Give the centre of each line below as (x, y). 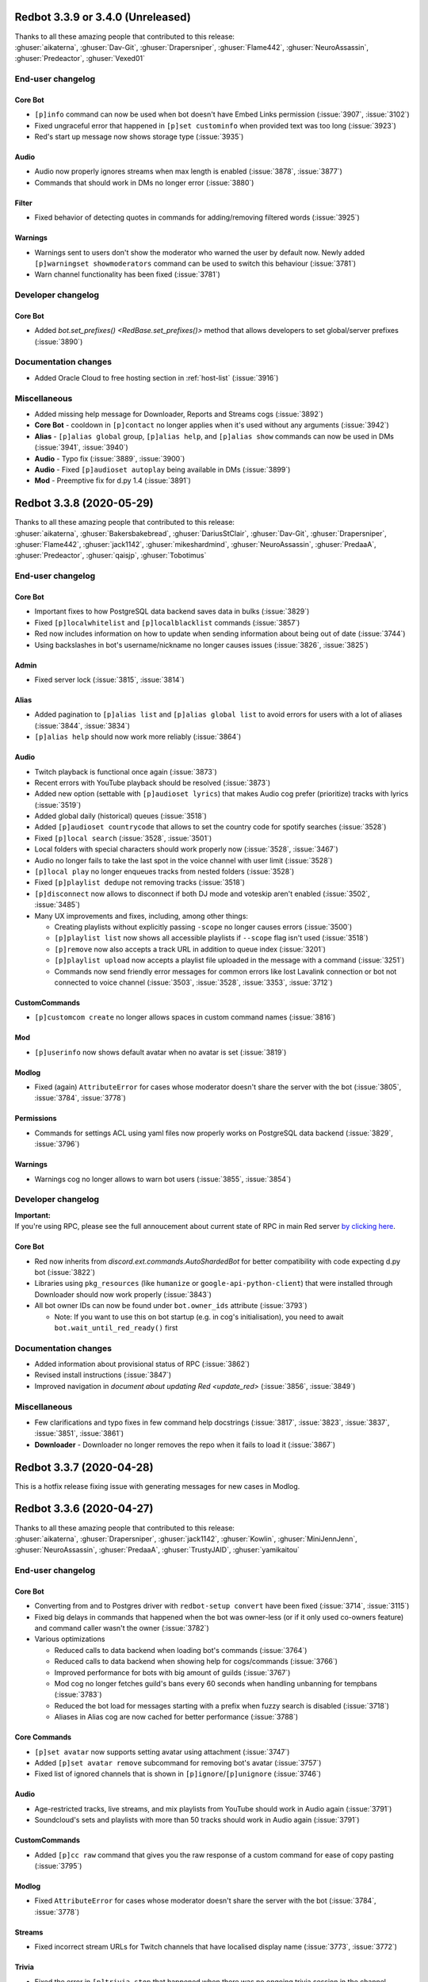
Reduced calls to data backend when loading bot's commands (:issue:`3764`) (181, 1650)
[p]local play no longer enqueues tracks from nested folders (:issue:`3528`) (164, 871)
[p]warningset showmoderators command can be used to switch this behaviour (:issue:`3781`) (195, 263)
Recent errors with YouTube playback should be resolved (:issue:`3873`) (153, 782)
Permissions (36, 1119)
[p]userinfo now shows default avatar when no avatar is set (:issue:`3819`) (160, 1052)
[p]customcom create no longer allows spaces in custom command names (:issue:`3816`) (185, 1017)
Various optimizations (70, 1639)
